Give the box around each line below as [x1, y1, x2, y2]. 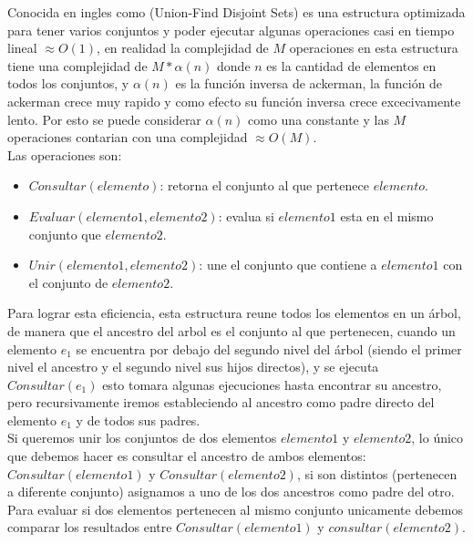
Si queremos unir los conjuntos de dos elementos [7, 428, 277, 447]
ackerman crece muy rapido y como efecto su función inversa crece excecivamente [7, 91, 461, 110]
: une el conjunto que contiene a [199, 255, 377, 274]
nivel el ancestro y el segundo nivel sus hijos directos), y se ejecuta [7, 357, 379, 376]
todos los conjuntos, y [7, 74, 129, 93]
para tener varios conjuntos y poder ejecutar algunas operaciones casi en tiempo [7, 20, 455, 39]
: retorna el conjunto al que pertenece [159, 176, 369, 195]
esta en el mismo [340, 206, 434, 225]
